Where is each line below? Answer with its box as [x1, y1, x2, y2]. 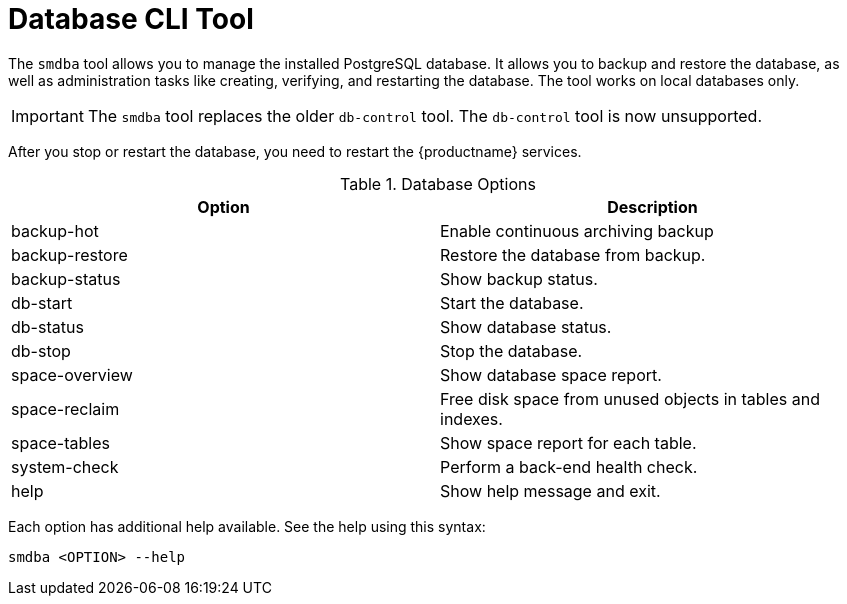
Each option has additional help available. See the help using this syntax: [8, 517, 486, 535]
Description [607, 196, 698, 217]
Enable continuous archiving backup [440, 220, 714, 241]
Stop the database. [440, 340, 583, 361]
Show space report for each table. [440, 432, 697, 453]
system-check [11, 456, 119, 477]
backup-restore [11, 244, 128, 265]
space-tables [11, 432, 110, 453]
